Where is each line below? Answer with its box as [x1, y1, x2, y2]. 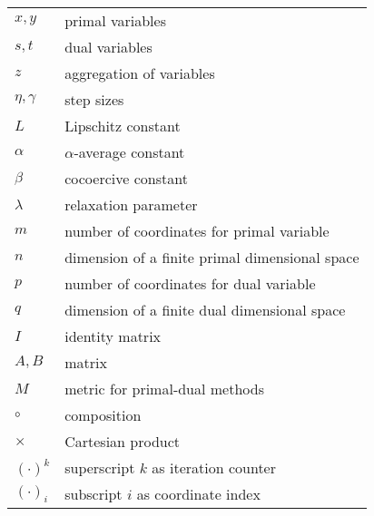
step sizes [64, 89, 124, 110]
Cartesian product [64, 431, 181, 452]
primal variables [64, 10, 166, 31]
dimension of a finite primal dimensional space [64, 247, 359, 268]
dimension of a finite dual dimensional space [64, 299, 346, 320]
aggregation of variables [64, 63, 215, 83]
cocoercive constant [64, 168, 188, 189]
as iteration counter [152, 457, 276, 478]
